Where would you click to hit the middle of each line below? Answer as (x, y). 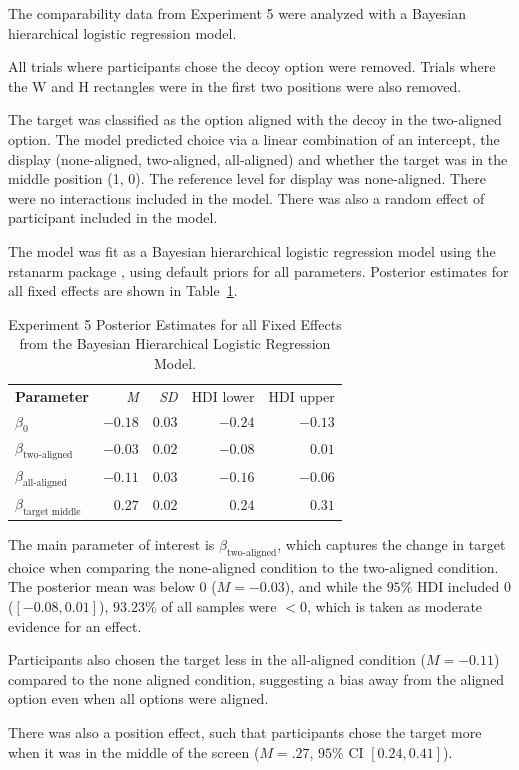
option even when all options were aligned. (138, 698)
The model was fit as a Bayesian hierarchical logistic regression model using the (252, 250)
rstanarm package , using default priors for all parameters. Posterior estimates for (258, 270)
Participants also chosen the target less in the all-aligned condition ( (217, 659)
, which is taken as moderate (394, 606)
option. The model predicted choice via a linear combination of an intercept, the (254, 138)
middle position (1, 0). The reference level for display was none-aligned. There (247, 178)
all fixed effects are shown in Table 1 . (123, 290)
